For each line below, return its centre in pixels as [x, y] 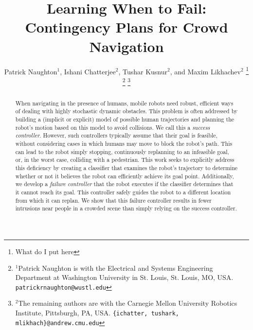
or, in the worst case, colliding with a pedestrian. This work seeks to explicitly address [125, 160]
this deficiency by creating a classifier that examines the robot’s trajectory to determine [126, 168]
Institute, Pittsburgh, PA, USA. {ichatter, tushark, [97, 313]
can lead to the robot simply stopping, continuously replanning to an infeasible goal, [122, 151]
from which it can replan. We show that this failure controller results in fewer [113, 200]
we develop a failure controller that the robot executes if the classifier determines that [124, 184]
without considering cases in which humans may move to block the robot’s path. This [124, 144]
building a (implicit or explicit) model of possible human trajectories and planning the [125, 119]
